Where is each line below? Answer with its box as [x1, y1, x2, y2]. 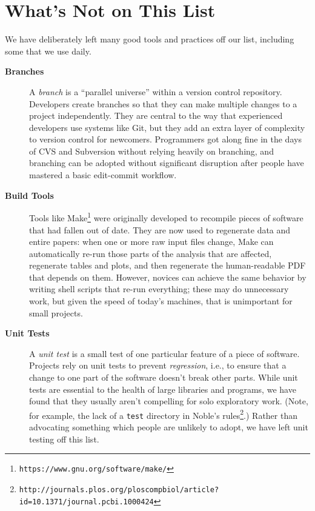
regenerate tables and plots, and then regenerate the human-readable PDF [29, 259, 306, 272]
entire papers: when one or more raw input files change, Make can [29, 235, 274, 248]
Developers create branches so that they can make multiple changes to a [29, 97, 297, 110]
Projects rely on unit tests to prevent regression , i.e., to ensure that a [29, 359, 287, 372]
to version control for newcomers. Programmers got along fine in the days [29, 133, 302, 145]
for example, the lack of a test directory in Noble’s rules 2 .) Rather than [29, 407, 297, 421]
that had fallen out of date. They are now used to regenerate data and [29, 223, 291, 236]
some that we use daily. [5, 44, 91, 57]
